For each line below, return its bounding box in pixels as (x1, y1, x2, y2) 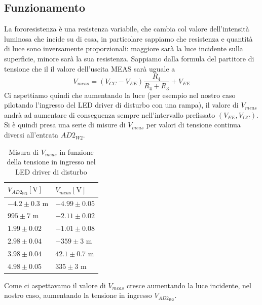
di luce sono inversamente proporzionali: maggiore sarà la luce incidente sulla (4, 43, 243, 54)
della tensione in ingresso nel (7, 156, 96, 167)
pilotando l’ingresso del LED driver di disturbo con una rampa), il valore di (4, 99, 239, 110)
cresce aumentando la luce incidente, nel (127, 280, 251, 290)
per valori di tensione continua (146, 119, 241, 130)
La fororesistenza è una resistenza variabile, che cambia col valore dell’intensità (4, 23, 249, 34)
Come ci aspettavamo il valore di (4, 280, 106, 290)
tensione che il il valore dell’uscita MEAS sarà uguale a (4, 63, 175, 74)
